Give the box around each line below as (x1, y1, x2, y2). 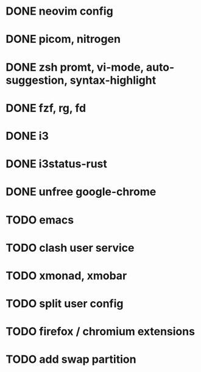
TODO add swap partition (5, 352, 136, 367)
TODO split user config (5, 297, 124, 311)
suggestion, (5, 73, 68, 87)
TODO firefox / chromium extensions (5, 325, 196, 338)
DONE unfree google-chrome (5, 185, 157, 199)
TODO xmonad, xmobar (5, 269, 127, 282)
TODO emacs (5, 213, 74, 227)
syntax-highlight (69, 73, 157, 87)
